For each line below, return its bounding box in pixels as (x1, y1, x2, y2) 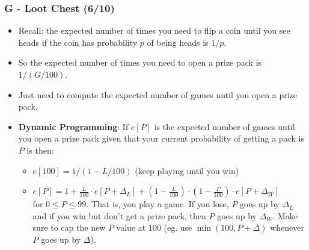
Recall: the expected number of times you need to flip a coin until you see (18, 24, 290, 37)
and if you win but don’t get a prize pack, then (32, 209, 206, 222)
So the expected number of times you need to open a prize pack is (18, 56, 262, 69)
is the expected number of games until (154, 120, 295, 133)
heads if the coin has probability (18, 36, 138, 48)
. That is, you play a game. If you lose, (86, 198, 229, 210)
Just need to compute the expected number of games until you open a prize (18, 88, 297, 101)
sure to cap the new (32, 221, 106, 234)
